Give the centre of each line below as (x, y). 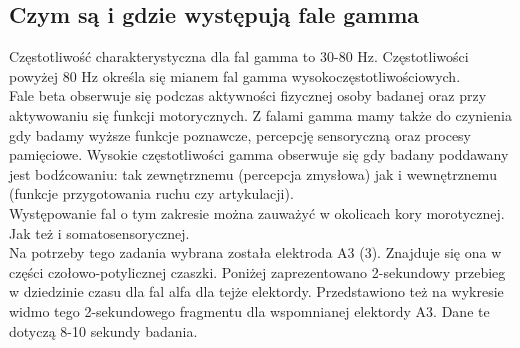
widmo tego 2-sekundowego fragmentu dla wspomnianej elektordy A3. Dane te (249, 310)
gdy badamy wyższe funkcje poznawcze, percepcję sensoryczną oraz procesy (240, 134)
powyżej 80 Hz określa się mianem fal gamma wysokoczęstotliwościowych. (235, 75)
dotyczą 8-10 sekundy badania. (103, 330)
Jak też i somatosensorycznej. (99, 232)
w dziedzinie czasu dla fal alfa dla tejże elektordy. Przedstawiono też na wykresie (256, 291)
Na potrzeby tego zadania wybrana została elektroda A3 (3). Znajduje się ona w (255, 252)
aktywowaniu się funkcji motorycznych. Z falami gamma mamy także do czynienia (260, 114)
